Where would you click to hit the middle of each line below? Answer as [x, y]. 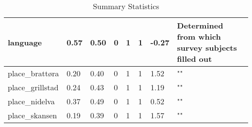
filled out [195, 59]
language [25, 42]
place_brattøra [33, 73]
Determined [200, 25]
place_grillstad [33, 87]
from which [199, 36]
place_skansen [32, 115]
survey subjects [207, 48]
